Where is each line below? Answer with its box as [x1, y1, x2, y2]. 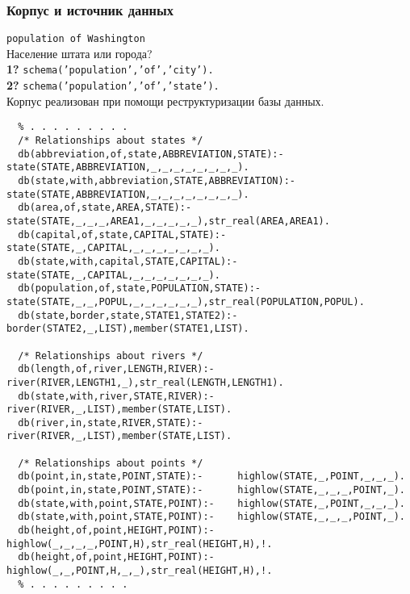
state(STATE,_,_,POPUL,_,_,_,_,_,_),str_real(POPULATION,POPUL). [6, 295, 365, 307]
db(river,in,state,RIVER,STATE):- [18, 416, 203, 429]
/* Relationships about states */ [18, 135, 203, 147]
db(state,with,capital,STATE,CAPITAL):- [18, 255, 238, 267]
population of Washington [6, 33, 145, 45]
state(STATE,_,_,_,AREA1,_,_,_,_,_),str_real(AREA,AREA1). [6, 215, 330, 227]
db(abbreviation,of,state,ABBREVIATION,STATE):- [18, 148, 284, 160]
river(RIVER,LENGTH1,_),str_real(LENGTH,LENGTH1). [6, 376, 284, 388]
